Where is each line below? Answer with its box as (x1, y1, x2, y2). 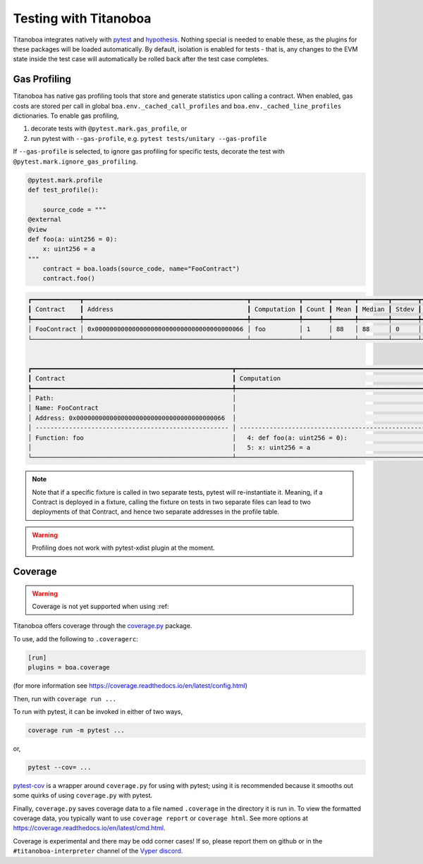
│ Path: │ (27, 394, 236, 402)
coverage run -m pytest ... (27, 726, 125, 734)
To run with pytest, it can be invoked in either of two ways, (13, 707, 183, 715)
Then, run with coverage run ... (13, 694, 116, 703)
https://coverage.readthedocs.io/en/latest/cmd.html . (13, 824, 166, 832)
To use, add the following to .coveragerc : (13, 634, 139, 643)
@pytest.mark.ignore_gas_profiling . (13, 157, 138, 166)
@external (27, 216, 62, 223)
